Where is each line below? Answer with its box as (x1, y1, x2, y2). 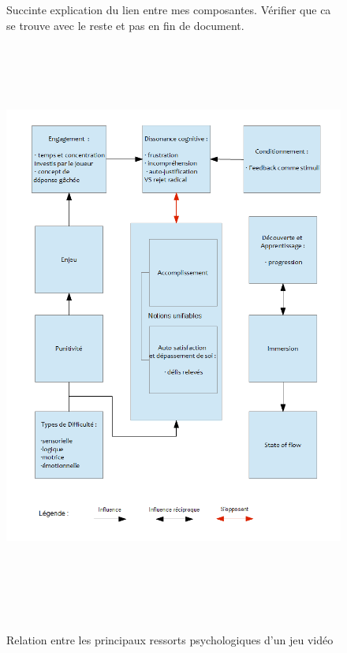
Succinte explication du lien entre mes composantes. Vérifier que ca (6, 2, 331, 17)
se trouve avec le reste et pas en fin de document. (6, 17, 244, 33)
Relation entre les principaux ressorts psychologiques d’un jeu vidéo (6, 631, 334, 647)
